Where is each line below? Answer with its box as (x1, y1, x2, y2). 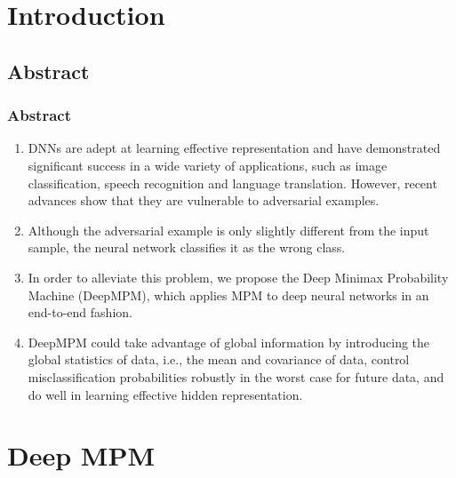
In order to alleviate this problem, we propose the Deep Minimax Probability (28, 267, 449, 286)
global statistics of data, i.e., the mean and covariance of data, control (28, 350, 410, 369)
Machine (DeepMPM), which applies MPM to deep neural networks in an (28, 285, 429, 304)
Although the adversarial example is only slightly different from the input (28, 220, 429, 239)
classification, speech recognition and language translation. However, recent (28, 173, 437, 192)
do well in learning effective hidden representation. (28, 385, 303, 403)
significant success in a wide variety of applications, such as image (28, 155, 388, 174)
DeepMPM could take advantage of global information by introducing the (28, 332, 430, 351)
